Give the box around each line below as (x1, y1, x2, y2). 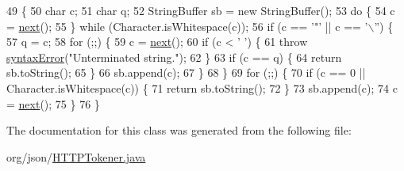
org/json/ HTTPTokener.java (6, 148, 146, 165)
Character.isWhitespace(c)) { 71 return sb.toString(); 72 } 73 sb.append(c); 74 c (6, 79, 398, 96)
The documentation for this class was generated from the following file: (6, 122, 352, 139)
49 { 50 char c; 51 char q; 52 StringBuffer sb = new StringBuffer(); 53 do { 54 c (6, 2, 395, 18)
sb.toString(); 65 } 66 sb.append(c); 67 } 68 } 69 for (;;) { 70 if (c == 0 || (6, 64, 366, 81)
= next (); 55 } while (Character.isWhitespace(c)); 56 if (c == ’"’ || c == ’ (6, 17, 368, 34)
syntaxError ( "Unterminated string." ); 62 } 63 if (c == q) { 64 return (6, 48, 342, 65)
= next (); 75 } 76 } (6, 95, 100, 112)
